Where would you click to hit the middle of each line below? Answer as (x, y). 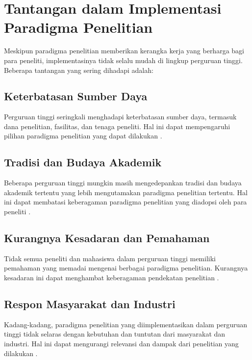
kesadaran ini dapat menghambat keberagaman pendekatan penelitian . (112, 278)
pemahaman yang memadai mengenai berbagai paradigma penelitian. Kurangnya (126, 268)
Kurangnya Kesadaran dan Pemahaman (107, 238)
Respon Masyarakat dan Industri (90, 304)
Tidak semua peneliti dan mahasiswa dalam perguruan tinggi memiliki (110, 258)
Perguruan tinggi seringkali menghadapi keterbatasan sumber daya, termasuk (120, 117)
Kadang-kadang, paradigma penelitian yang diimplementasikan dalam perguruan (126, 324)
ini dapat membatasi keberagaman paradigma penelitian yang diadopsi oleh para (126, 202)
